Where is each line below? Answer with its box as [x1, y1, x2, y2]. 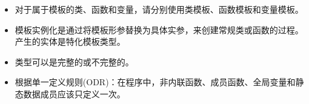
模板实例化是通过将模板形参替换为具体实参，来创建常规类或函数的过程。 [15, 23, 304, 36]
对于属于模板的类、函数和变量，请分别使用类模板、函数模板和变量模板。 [15, 3, 304, 15]
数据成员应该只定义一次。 [23, 87, 125, 100]
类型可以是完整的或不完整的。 [15, 55, 134, 68]
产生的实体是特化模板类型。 [15, 35, 125, 48]
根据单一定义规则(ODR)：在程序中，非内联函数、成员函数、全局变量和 [15, 76, 296, 88]
